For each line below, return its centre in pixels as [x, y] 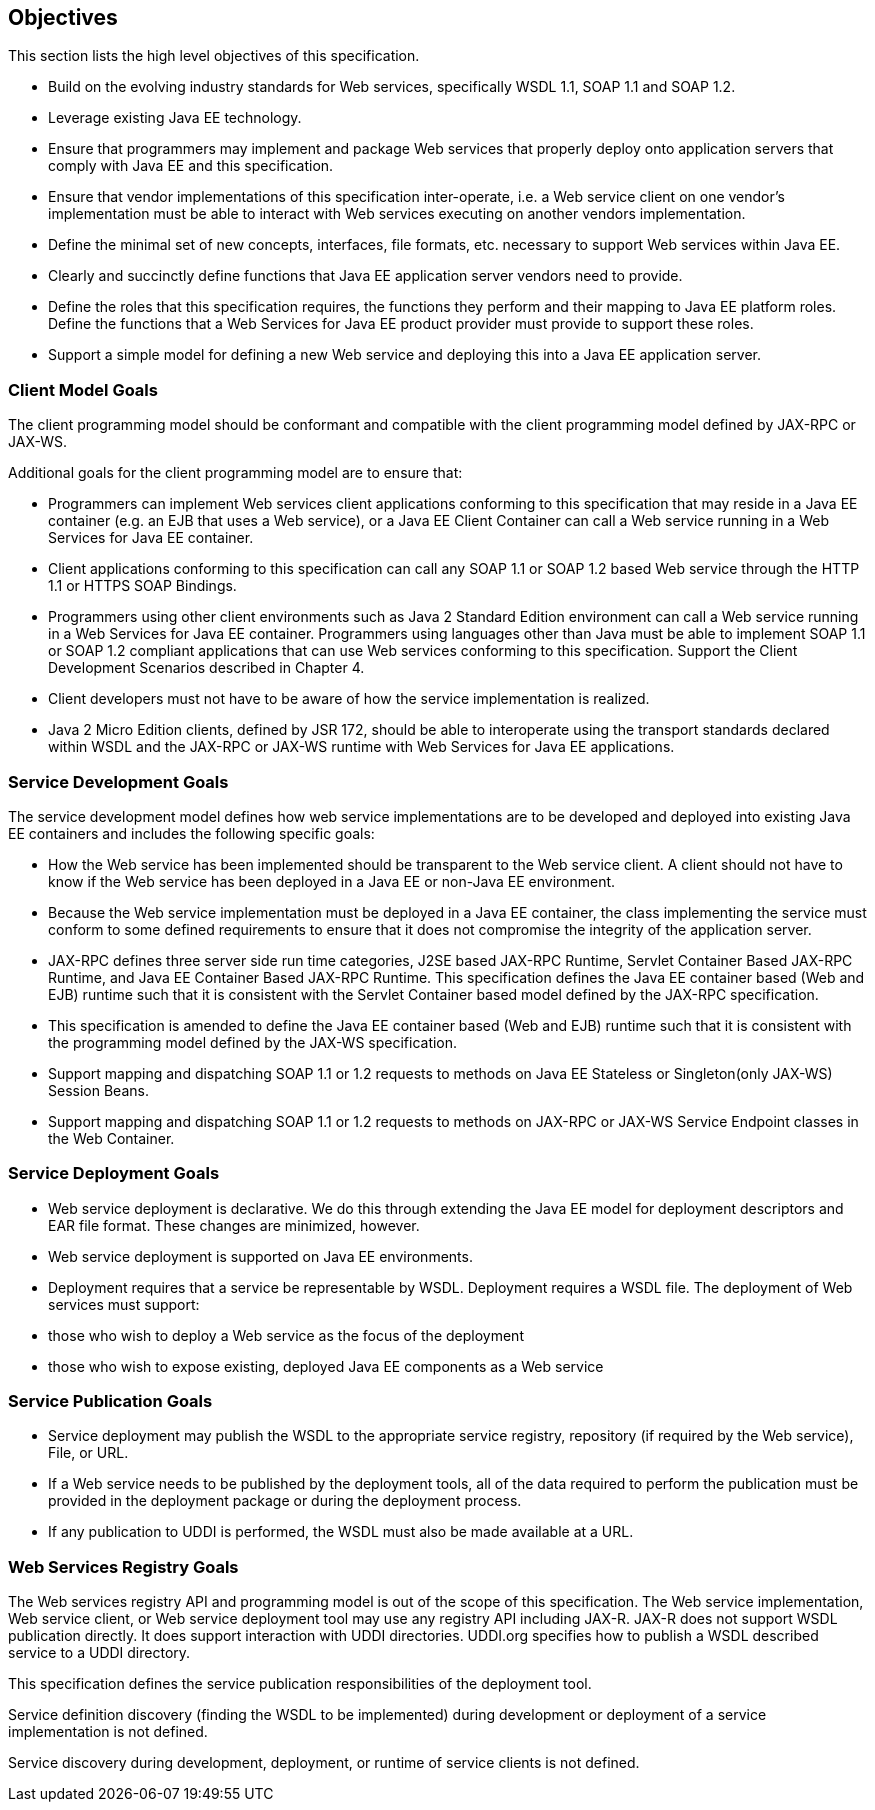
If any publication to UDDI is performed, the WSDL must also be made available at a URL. [341, 1532]
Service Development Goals [118, 781]
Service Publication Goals [110, 1401]
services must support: [124, 1304]
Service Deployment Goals [114, 1173]
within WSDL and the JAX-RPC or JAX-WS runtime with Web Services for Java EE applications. [361, 747]
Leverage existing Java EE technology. [175, 118]
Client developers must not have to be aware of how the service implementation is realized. [349, 699]
